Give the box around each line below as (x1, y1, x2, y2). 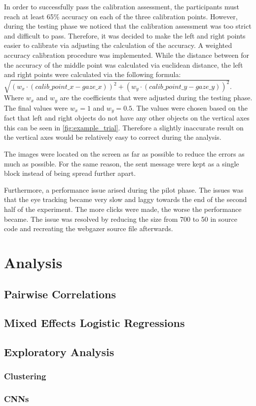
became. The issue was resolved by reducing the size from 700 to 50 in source (4, 213, 238, 224)
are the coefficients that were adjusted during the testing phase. (60, 92, 253, 103)
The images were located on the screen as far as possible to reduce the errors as (4, 148, 245, 159)
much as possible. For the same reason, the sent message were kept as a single (4, 158, 239, 168)
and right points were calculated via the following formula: (4, 69, 181, 80)
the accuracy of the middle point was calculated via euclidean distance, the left (4, 59, 243, 70)
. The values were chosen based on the (132, 102, 248, 113)
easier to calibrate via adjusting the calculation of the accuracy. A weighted (4, 40, 232, 50)
